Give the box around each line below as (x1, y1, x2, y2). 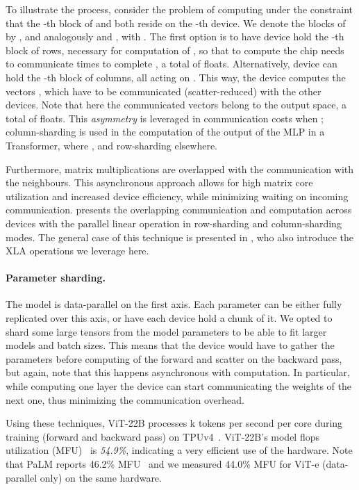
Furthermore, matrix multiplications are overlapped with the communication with (6, 161, 354, 176)
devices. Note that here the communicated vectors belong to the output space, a (6, 97, 347, 112)
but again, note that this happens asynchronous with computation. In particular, (6, 365, 350, 379)
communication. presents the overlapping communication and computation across (6, 202, 352, 217)
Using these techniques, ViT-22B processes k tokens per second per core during (6, 416, 343, 430)
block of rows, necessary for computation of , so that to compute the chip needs (6, 42, 344, 57)
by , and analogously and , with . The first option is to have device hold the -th (6, 29, 344, 44)
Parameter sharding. (6, 270, 106, 285)
